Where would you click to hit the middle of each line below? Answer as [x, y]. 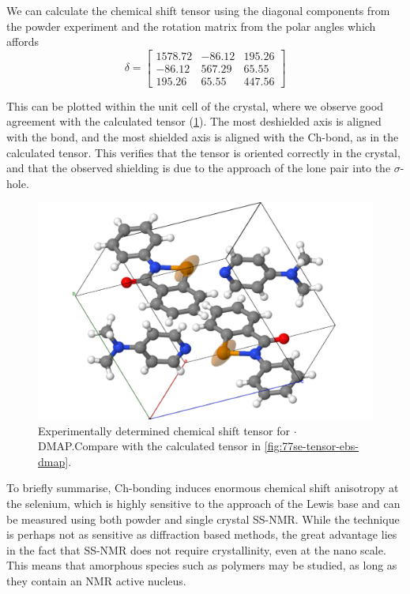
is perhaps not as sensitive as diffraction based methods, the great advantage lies [202, 534]
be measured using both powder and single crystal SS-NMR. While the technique [203, 519]
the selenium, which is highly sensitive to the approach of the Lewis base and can [203, 503]
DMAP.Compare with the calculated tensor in [150, 446]
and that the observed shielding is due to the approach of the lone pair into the [199, 168]
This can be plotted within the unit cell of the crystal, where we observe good [195, 105]
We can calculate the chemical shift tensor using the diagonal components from [198, 10]
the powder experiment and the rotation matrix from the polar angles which [191, 26]
